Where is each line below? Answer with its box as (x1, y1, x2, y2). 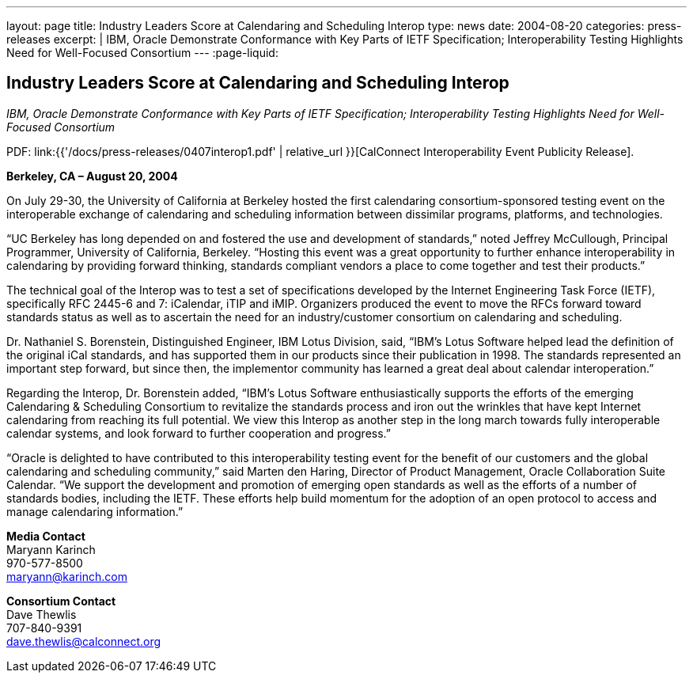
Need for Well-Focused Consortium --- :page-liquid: (6, 46, 278, 59)
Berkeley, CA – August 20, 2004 (6, 169, 178, 183)
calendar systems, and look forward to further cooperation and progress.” (6, 426, 392, 440)
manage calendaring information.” (6, 504, 184, 518)
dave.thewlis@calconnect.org (6, 634, 161, 648)
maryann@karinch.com (6, 569, 127, 583)
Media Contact (6, 529, 85, 543)
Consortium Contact (6, 594, 116, 608)
